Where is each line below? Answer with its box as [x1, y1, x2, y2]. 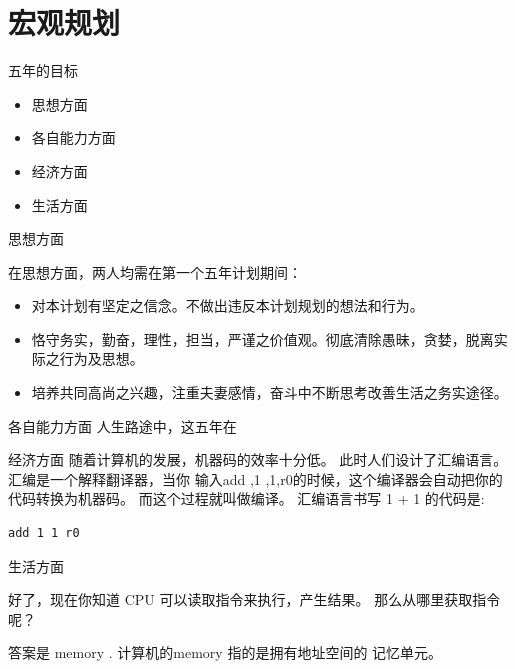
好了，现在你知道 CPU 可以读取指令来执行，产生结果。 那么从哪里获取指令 [8, 589, 501, 610]
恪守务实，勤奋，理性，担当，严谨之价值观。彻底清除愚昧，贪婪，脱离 [31, 328, 494, 349]
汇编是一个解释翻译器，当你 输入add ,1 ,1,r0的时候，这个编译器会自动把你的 [8, 468, 503, 489]
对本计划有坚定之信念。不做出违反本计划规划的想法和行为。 [31, 295, 424, 316]
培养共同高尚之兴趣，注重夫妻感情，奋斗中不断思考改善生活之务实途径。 [31, 382, 508, 403]
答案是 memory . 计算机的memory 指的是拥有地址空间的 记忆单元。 [8, 642, 443, 663]
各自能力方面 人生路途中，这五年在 [8, 415, 237, 436]
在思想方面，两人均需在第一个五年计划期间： [8, 261, 302, 282]
